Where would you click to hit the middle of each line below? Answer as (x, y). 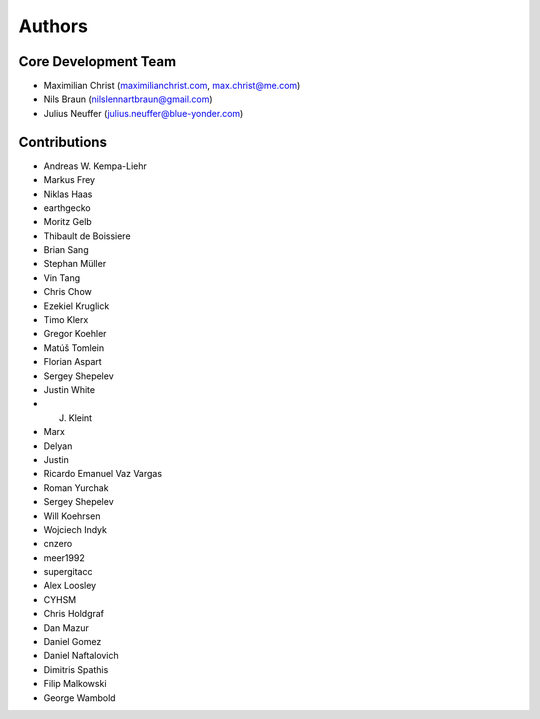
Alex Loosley (70, 586)
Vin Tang (61, 277)
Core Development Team (97, 61)
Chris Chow (67, 292)
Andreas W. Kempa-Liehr (95, 166)
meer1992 (64, 557)
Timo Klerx (66, 320)
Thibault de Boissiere (87, 236)
